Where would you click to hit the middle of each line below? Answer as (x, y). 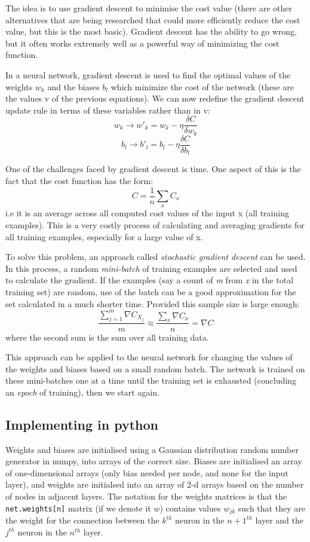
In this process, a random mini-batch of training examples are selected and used (151, 268)
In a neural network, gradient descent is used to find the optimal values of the (148, 74)
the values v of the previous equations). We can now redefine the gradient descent (155, 98)
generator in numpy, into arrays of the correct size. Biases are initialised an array (154, 461)
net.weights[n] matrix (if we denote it (78, 508)
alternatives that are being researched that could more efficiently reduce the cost (153, 19)
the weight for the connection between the (82, 520)
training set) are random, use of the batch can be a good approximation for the (151, 291)
